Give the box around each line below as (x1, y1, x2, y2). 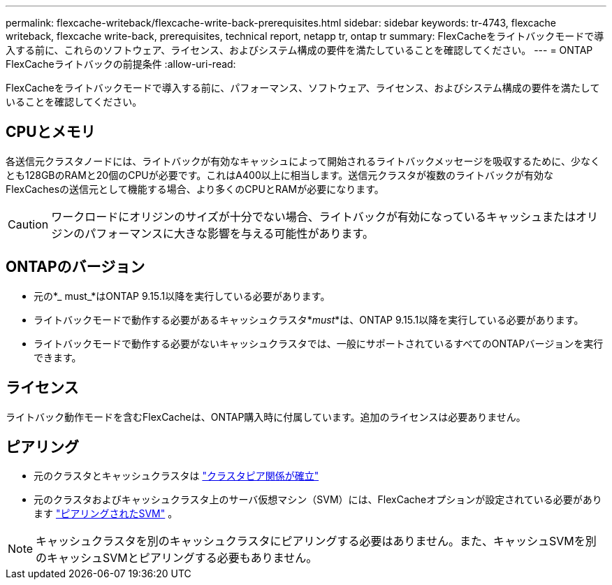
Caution (8, 217, 49, 231)
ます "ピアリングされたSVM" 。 (34, 507, 178, 520)
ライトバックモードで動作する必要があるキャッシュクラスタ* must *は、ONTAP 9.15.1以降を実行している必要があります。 (34, 313, 584, 326)
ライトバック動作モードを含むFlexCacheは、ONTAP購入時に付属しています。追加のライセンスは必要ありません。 (6, 410, 526, 423)
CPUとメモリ (6, 123, 96, 141)
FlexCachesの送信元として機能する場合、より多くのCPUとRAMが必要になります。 (6, 182, 384, 195)
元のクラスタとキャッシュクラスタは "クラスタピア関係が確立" (34, 470, 319, 482)
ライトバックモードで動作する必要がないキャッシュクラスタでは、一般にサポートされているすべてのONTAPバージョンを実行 (34, 337, 604, 349)
